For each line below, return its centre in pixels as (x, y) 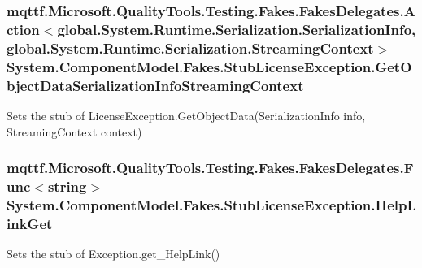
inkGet (30, 223)
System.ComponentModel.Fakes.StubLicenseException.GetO (209, 66)
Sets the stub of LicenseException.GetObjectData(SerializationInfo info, (186, 115)
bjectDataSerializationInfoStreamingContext (155, 85)
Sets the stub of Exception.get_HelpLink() (113, 254)
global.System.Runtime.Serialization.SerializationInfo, (237, 29)
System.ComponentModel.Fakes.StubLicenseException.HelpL (211, 204)
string (67, 186)
